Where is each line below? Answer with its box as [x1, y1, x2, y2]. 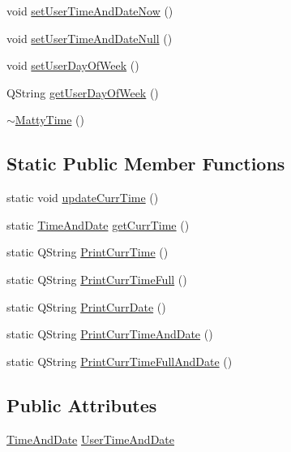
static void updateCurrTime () [6, 189, 159, 206]
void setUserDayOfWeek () [6, 57, 139, 74]
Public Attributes [6, 392, 157, 417]
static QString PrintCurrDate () [6, 298, 166, 315]
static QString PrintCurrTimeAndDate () [6, 325, 213, 342]
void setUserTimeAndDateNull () [6, 29, 173, 46]
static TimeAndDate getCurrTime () [6, 216, 190, 233]
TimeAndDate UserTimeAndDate [6, 430, 175, 447]
